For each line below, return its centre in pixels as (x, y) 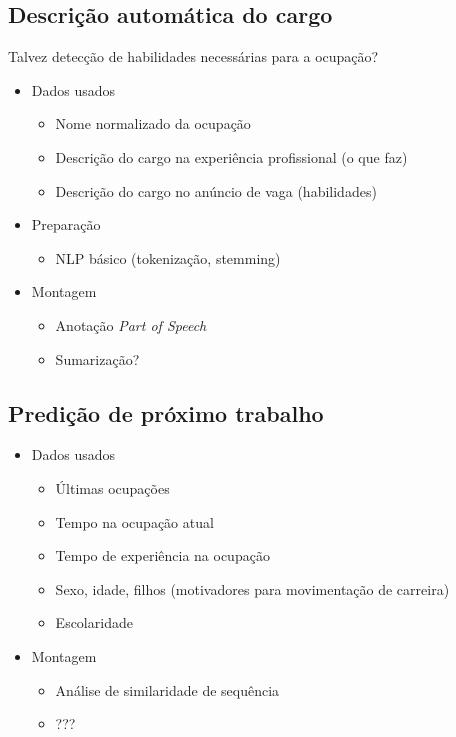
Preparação (66, 224)
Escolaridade (94, 622)
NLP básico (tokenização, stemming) (168, 257)
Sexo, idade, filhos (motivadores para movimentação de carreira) (252, 588)
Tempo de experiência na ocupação (162, 555)
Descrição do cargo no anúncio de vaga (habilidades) (216, 190)
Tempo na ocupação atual (134, 521)
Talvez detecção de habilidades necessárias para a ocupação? (193, 56)
